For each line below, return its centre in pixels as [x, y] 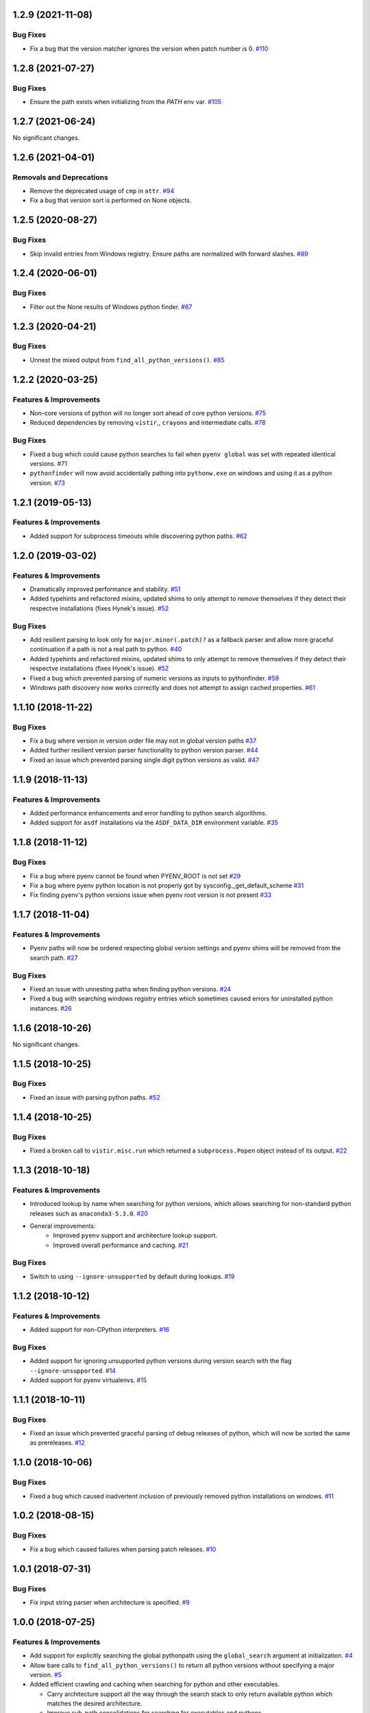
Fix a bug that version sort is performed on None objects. [111, 200]
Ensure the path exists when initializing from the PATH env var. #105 [126, 101]
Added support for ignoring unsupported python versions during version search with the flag [161, 1361]
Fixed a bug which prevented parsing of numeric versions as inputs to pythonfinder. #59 [155, 678]
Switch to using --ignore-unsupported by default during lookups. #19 [132, 1276]
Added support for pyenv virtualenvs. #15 [88, 1380]
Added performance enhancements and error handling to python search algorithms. [148, 813]
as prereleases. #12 [57, 1443]
